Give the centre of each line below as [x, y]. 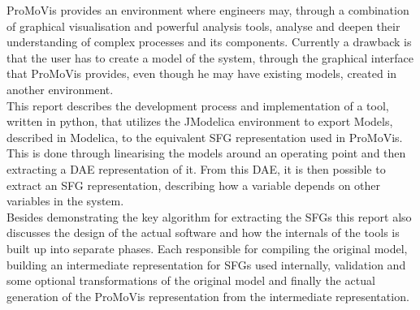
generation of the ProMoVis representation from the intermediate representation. [208, 296]
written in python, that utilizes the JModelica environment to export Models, [200, 121]
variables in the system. [65, 201]
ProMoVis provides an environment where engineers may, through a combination [208, 10]
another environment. [60, 89]
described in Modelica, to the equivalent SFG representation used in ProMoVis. [205, 137]
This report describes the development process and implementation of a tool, [198, 105]
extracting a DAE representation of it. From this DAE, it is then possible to [196, 168]
